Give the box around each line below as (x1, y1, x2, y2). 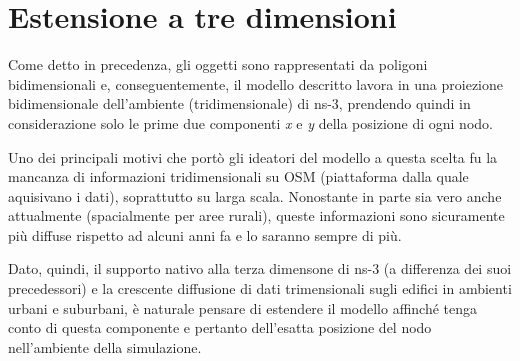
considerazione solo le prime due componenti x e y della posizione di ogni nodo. (8, 112, 493, 133)
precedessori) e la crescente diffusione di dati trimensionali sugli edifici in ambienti (8, 278, 512, 299)
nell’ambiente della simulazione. (8, 336, 202, 357)
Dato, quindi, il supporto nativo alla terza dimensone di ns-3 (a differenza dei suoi (8, 258, 512, 279)
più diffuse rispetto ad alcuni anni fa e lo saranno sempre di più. (8, 224, 402, 245)
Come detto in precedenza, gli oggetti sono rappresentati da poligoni (8, 54, 428, 75)
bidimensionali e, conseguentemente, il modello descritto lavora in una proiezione (8, 73, 504, 94)
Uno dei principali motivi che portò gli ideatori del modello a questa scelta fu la (8, 146, 498, 167)
